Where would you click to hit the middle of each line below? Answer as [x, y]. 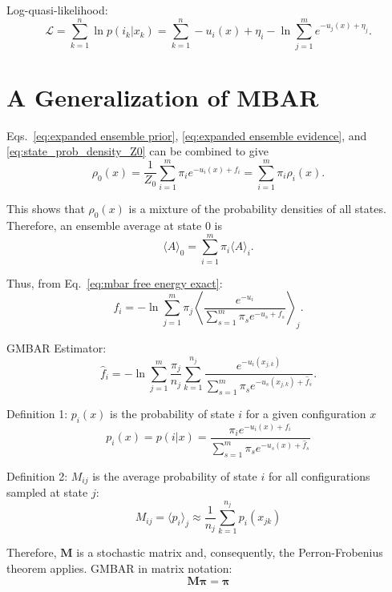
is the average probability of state [175, 475]
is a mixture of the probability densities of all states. [257, 209]
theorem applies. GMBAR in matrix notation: [119, 568]
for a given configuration [306, 413]
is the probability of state [172, 413]
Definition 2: [37, 475]
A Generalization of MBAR [163, 97]
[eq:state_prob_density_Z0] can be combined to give [137, 151]
